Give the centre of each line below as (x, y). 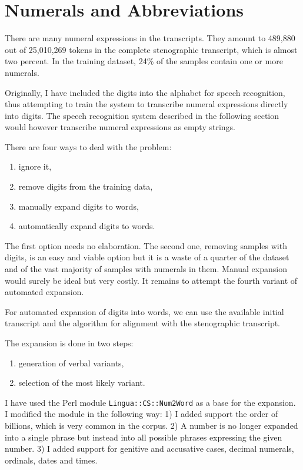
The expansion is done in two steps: (69, 343)
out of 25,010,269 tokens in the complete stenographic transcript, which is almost (151, 49)
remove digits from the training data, (86, 186)
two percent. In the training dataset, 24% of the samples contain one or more (144, 61)
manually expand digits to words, (79, 206)
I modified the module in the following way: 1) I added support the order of (141, 414)
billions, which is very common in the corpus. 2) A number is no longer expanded (151, 426)
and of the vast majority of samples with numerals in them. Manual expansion (146, 269)
